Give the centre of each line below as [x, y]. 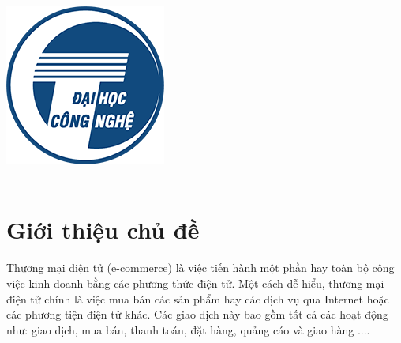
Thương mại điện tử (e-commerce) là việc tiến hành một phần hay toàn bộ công [200, 268]
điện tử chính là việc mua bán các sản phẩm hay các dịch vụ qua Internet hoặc [198, 298]
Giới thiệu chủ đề [103, 230]
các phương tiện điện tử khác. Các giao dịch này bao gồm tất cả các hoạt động [197, 314]
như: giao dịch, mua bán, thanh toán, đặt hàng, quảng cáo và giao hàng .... [188, 329]
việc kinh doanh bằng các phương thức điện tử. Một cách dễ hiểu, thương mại [195, 283]
